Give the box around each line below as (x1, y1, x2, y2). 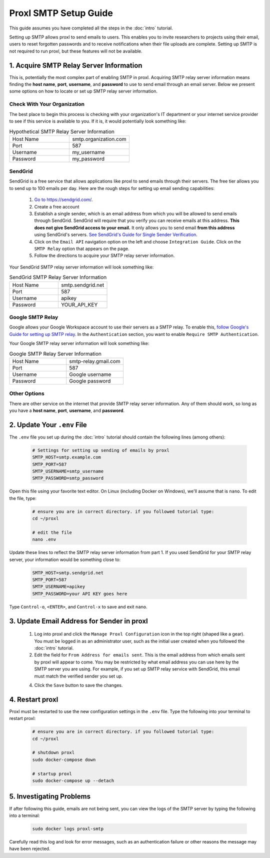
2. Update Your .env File (9, 420, 87, 429)
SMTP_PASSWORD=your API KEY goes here (32, 590, 127, 596)
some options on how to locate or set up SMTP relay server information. (9, 88, 157, 94)
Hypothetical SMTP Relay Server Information (9, 128, 115, 135)
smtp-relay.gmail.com (69, 357, 120, 364)
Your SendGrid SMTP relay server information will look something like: (9, 264, 154, 270)
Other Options (9, 390, 44, 397)
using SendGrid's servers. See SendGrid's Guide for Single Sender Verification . (34, 231, 197, 237)
